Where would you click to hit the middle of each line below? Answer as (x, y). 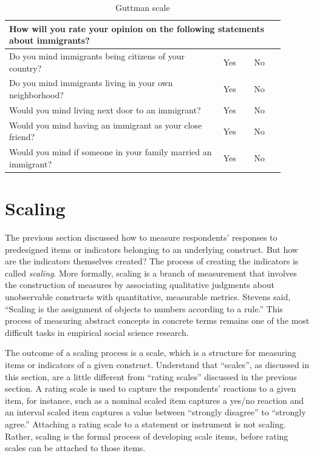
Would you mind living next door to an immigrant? (105, 109)
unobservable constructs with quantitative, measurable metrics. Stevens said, (148, 296)
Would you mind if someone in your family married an (111, 152)
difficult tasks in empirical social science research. (97, 332)
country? (26, 68)
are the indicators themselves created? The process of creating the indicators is (152, 261)
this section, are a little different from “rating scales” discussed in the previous (151, 376)
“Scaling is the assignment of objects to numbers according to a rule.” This (144, 308)
